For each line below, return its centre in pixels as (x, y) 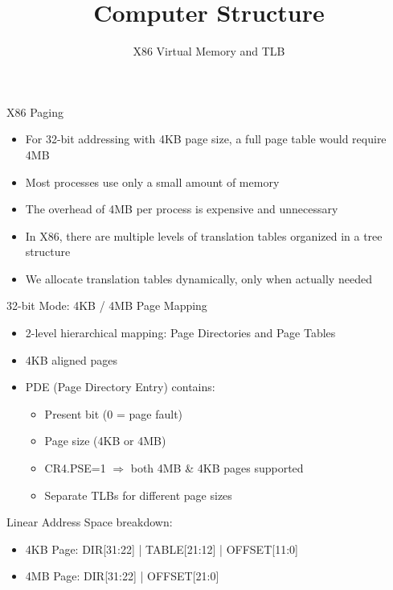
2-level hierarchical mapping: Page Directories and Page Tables (180, 333)
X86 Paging (35, 111)
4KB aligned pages (72, 359)
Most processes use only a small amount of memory (152, 182)
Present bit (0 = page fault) (114, 413)
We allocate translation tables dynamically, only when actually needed (199, 278)
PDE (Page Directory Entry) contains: (120, 387)
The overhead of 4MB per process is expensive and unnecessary (182, 209)
